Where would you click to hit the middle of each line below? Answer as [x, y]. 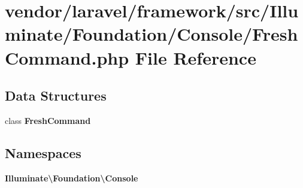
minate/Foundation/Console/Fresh [151, 34]
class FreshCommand [48, 120]
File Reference [196, 57]
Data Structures [56, 95]
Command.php [67, 57]
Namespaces [43, 152]
